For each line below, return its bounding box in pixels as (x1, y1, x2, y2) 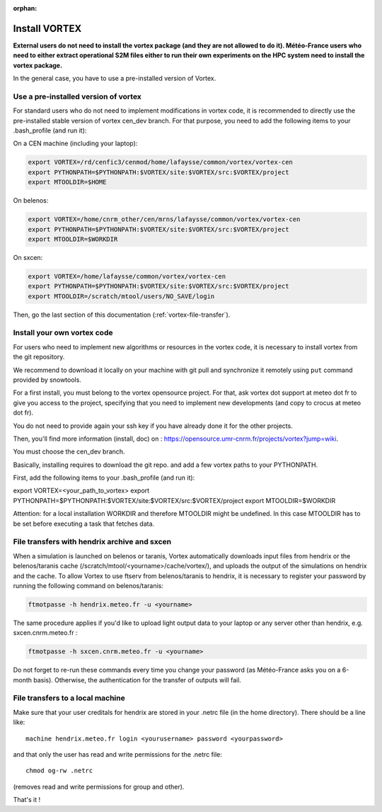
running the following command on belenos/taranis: (13, 581, 164, 590)
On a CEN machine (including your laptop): (13, 139, 138, 148)
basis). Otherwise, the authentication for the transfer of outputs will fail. (33, 675, 242, 684)
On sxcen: (13, 253, 43, 261)
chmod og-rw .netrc (25, 767, 93, 775)
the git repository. (13, 353, 65, 361)
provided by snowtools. (13, 376, 81, 384)
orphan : (13, 4, 37, 12)
